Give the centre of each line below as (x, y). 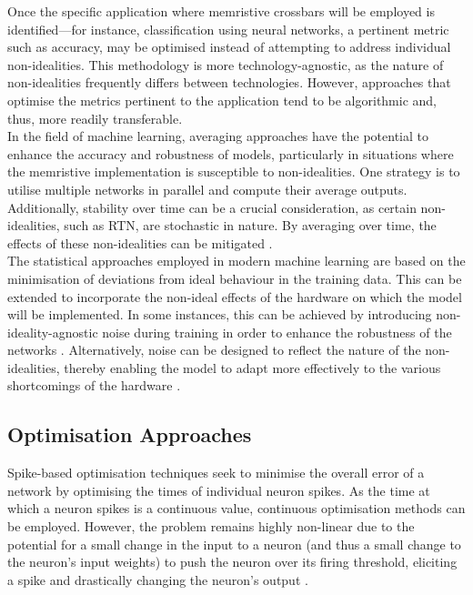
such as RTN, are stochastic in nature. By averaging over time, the (250, 225)
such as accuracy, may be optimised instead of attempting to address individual (229, 47)
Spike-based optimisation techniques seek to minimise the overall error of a (216, 473)
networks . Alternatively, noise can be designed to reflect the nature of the (214, 350)
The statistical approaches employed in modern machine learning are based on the (236, 261)
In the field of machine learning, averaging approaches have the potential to (218, 136)
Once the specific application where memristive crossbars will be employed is (221, 11)
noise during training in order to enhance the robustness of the (277, 332)
